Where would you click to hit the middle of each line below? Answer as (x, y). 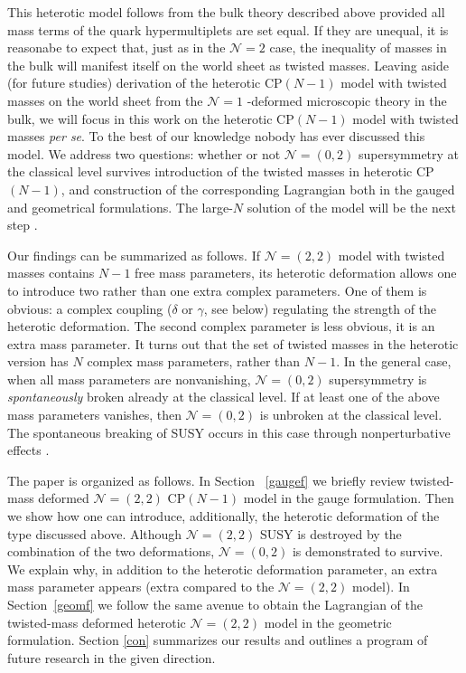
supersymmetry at (409, 153)
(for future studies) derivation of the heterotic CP (145, 83)
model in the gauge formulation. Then (349, 498)
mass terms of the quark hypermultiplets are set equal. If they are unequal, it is (228, 29)
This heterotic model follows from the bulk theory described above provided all (226, 12)
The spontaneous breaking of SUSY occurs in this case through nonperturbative (229, 432)
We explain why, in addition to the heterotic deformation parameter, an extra (223, 569)
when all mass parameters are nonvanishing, (129, 379)
